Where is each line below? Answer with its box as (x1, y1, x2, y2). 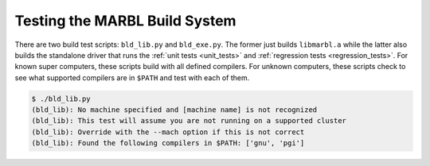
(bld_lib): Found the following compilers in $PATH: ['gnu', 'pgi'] (31, 139, 305, 148)
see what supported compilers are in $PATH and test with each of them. (14, 72, 250, 83)
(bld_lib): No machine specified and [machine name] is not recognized (31, 106, 318, 114)
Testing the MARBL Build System (14, 12, 236, 29)
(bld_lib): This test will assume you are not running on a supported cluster (31, 116, 346, 125)
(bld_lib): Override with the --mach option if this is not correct (31, 127, 305, 137)
